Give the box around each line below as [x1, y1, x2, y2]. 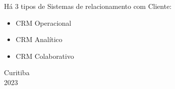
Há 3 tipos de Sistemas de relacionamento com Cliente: [4, 1, 172, 11]
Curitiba [4, 67, 30, 78]
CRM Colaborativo [15, 50, 74, 61]
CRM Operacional [15, 17, 72, 28]
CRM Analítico [15, 34, 63, 44]
